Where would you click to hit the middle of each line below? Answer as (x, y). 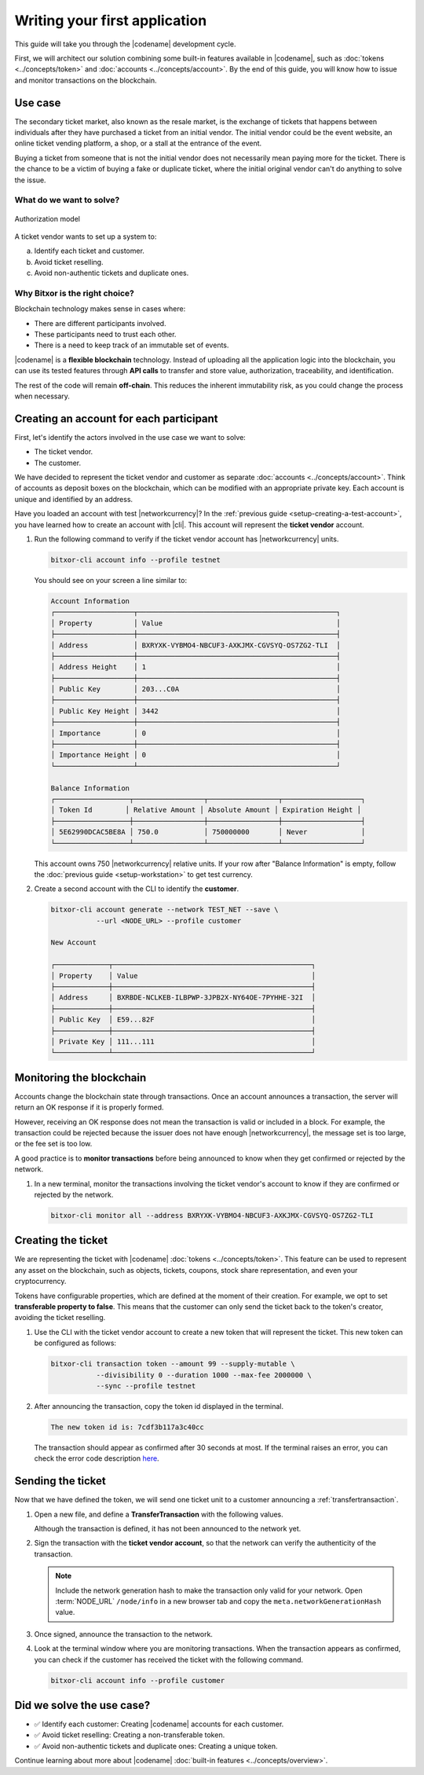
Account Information (90, 601)
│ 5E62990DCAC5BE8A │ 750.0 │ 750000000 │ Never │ (208, 832)
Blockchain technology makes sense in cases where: (100, 309)
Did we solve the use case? (82, 1705)
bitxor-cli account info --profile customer (138, 1680)
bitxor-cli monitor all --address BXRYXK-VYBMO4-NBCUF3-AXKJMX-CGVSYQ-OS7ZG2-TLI (212, 1215)
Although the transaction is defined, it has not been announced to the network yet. (168, 1529)
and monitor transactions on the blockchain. (86, 80)
